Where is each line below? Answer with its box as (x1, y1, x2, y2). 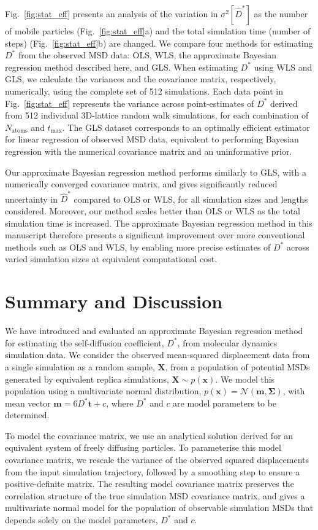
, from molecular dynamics (177, 336, 278, 349)
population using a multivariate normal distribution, (5, 384, 202, 397)
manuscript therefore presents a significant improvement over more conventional (5, 228, 305, 241)
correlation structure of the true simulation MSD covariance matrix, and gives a (5, 489, 305, 502)
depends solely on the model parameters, (5, 513, 158, 526)
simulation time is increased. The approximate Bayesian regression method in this (5, 216, 312, 229)
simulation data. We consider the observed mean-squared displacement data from (5, 348, 310, 361)
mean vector (5, 396, 51, 409)
